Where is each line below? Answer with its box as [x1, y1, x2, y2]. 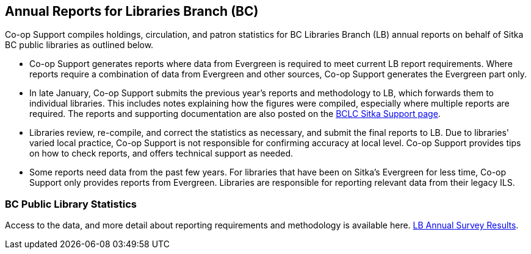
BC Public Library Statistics [5, 197, 137, 210]
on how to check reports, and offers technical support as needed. [29, 148, 294, 159]
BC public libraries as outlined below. [5, 40, 154, 51]
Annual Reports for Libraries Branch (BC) [5, 4, 259, 19]
